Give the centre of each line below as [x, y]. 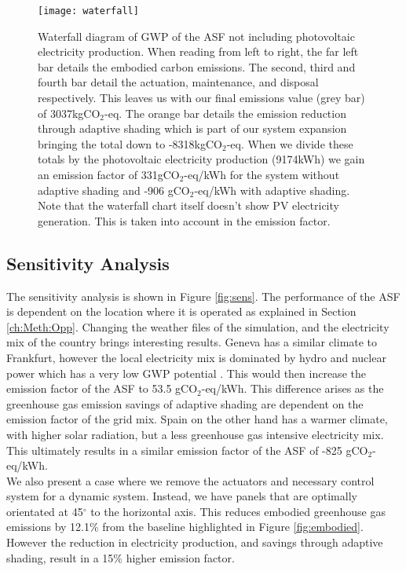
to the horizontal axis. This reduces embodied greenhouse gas [238, 511]
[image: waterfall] [88, 11]
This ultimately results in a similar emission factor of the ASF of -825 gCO [187, 450]
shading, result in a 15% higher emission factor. [121, 557]
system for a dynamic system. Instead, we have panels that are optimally [182, 496]
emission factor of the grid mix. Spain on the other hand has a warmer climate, [197, 419]
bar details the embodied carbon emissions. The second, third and [197, 66]
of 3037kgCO [69, 113]
